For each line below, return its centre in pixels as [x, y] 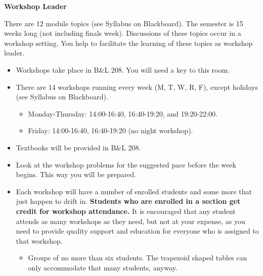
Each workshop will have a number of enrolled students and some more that [134, 191]
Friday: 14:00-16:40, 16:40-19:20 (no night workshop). [111, 130]
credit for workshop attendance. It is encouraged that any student [126, 211]
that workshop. [39, 240]
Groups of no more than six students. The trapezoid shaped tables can [138, 258]
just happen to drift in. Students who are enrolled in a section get [128, 201]
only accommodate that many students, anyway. [103, 267]
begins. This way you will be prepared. [76, 174]
